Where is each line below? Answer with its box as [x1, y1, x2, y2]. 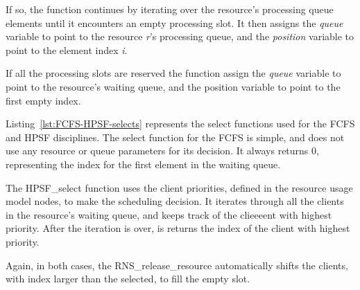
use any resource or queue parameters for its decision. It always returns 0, [6, 143, 319, 158]
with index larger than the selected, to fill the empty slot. [6, 271, 250, 286]
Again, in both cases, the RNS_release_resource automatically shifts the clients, [6, 257, 348, 272]
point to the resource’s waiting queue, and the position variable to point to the [6, 79, 341, 93]
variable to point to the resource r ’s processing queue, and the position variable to [6, 29, 354, 44]
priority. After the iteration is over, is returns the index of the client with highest [6, 221, 350, 235]
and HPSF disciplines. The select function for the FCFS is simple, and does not [6, 129, 345, 144]
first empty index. [6, 93, 81, 107]
